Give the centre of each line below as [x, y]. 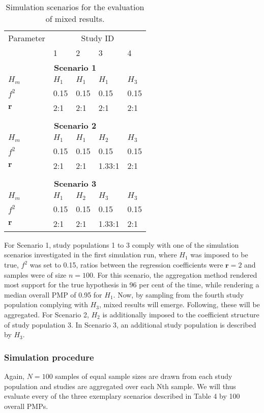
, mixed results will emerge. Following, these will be [179, 304]
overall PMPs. [26, 406]
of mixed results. [75, 19]
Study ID [98, 38]
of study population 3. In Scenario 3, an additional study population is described [130, 324]
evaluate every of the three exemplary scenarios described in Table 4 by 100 [122, 396]
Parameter [27, 38]
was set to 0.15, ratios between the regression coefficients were [126, 264]
